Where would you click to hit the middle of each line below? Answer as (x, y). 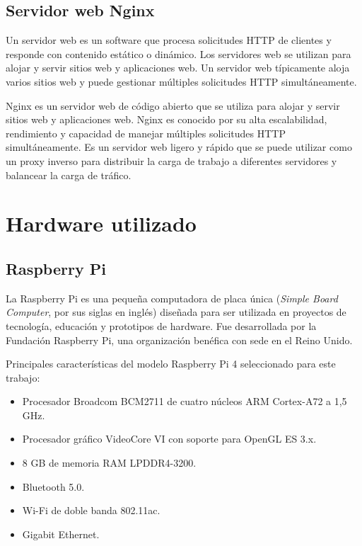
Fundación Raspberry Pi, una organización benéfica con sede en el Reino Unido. (179, 340)
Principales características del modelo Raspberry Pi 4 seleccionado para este (171, 364)
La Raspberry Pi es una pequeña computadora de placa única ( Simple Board (172, 298)
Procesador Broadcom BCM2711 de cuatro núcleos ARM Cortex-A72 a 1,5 (185, 401)
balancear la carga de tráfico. (69, 175)
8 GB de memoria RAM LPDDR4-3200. (109, 463)
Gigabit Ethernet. (61, 534)
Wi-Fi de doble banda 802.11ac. (91, 510)
